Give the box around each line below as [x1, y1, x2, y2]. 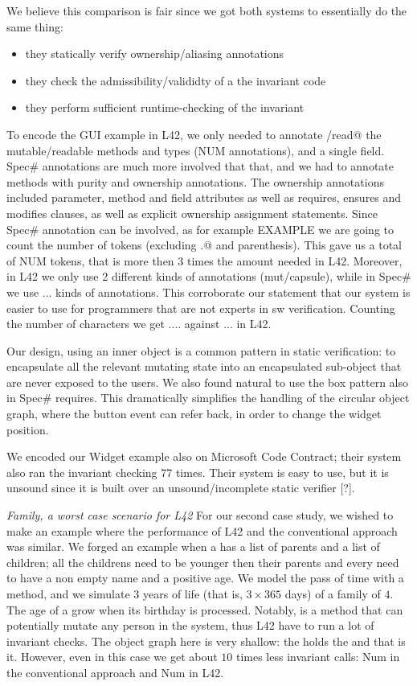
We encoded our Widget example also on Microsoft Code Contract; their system [6, 448, 402, 465]
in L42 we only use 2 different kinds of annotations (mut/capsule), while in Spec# [6, 268, 411, 285]
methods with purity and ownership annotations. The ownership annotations [6, 173, 384, 190]
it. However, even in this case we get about [6, 648, 218, 665]
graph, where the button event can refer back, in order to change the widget [6, 405, 382, 422]
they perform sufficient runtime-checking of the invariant [25, 99, 305, 116]
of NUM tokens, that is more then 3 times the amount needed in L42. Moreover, [6, 252, 403, 269]
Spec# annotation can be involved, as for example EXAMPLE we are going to [6, 220, 394, 237]
